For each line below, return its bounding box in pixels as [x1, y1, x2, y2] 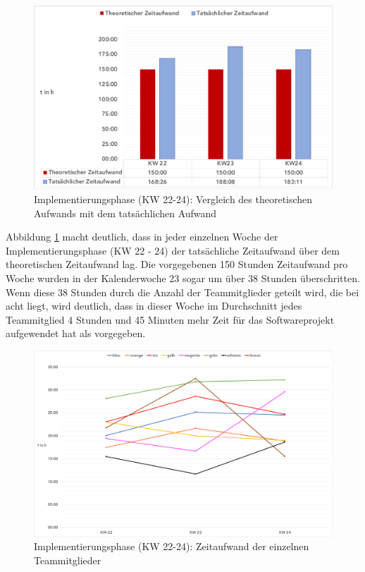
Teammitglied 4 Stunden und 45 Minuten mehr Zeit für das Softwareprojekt [6, 312, 335, 327]
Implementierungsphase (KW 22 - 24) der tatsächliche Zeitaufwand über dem [6, 243, 340, 257]
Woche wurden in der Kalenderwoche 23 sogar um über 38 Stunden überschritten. [6, 271, 360, 285]
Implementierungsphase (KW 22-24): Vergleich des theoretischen [34, 192, 313, 207]
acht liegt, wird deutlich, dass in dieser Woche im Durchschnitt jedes [6, 298, 302, 313]
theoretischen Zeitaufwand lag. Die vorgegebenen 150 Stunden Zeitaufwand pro [6, 257, 348, 272]
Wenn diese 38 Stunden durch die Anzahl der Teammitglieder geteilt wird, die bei [6, 284, 359, 299]
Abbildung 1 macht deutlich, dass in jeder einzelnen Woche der [6, 229, 278, 244]
